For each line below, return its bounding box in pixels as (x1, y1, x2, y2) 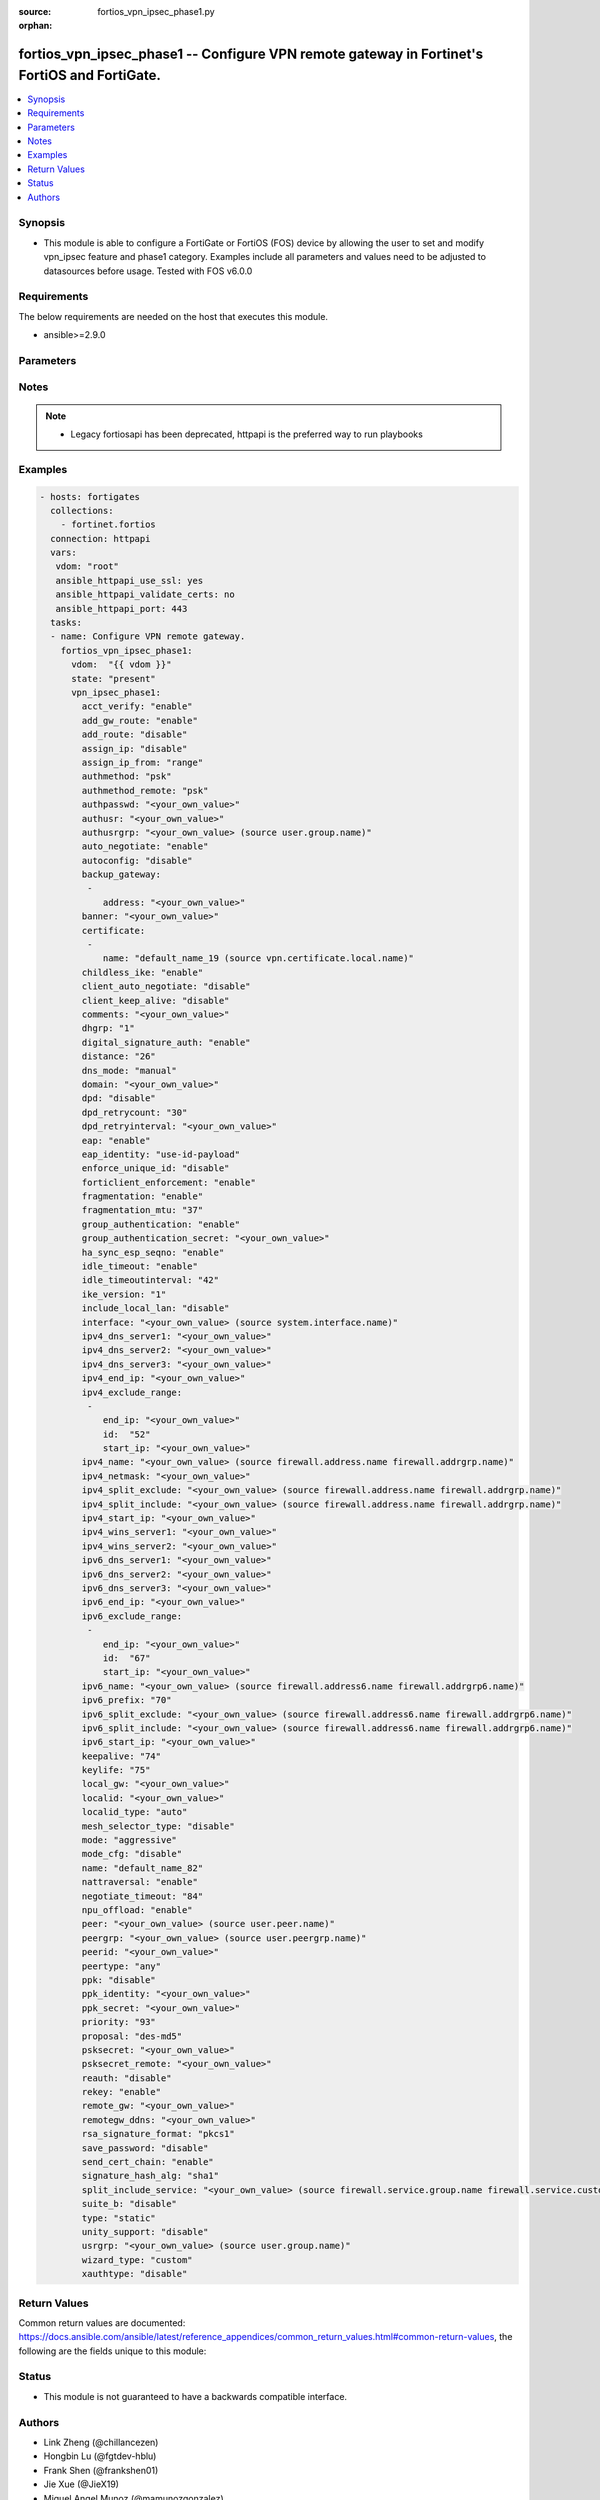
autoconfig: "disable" (81, 855, 194, 866)
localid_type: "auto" (81, 1806, 188, 1818)
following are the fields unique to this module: (18, 2345, 207, 2357)
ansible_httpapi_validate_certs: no (55, 589, 235, 600)
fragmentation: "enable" (81, 1191, 204, 1202)
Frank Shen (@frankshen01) (43, 2464, 159, 2476)
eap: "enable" (81, 1135, 151, 1146)
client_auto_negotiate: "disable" (81, 981, 251, 992)
